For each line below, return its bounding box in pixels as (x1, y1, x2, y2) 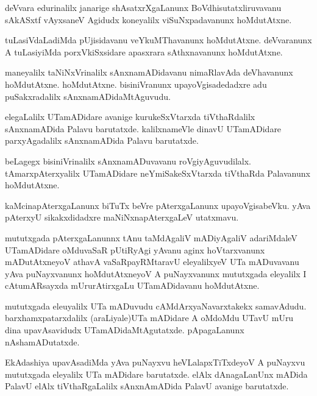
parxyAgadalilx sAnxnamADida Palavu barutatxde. (5, 134, 199, 147)
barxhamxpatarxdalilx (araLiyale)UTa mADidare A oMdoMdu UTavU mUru (5, 311, 294, 324)
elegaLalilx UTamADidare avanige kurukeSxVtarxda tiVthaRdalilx (5, 110, 255, 123)
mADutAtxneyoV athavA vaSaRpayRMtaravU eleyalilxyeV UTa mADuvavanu (5, 255, 299, 268)
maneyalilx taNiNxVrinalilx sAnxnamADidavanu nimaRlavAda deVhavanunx (5, 66, 293, 79)
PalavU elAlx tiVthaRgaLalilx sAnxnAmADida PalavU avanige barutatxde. (5, 380, 289, 392)
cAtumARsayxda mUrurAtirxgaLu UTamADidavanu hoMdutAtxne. (5, 279, 260, 292)
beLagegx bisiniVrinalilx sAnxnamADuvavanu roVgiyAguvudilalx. (5, 154, 251, 167)
